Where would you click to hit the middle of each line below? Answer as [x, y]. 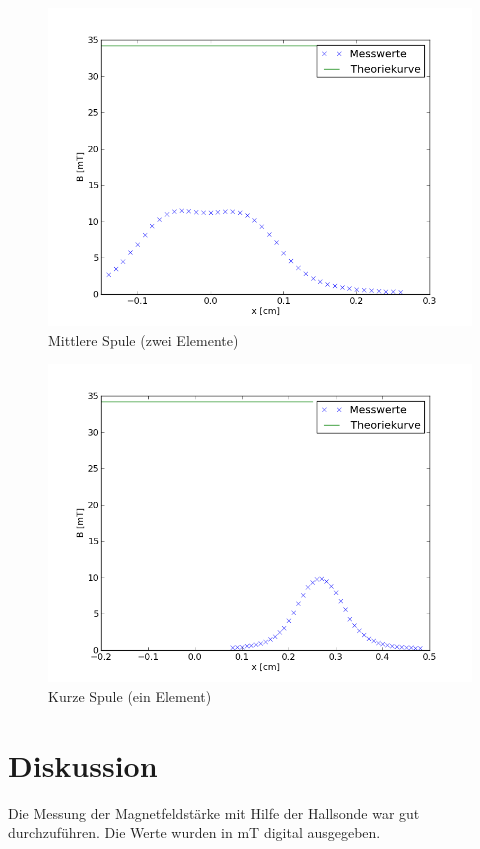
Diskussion [83, 764]
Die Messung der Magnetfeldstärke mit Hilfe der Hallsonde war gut [214, 812]
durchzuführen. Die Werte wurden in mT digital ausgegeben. [194, 832]
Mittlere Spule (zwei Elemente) [143, 339]
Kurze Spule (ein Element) [130, 695]
